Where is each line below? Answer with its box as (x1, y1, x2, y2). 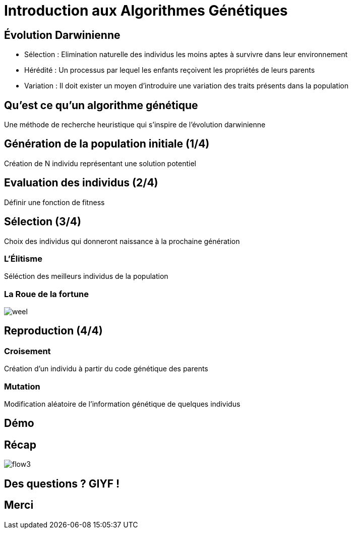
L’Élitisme (4, 253, 42, 264)
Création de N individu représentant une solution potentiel (4, 159, 196, 168)
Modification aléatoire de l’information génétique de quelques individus (4, 400, 241, 409)
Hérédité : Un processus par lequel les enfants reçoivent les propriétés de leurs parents (24, 66, 315, 75)
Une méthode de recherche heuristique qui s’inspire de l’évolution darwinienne (4, 120, 266, 129)
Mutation (4, 381, 40, 392)
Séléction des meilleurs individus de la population (4, 272, 168, 281)
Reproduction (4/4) (4, 324, 103, 337)
